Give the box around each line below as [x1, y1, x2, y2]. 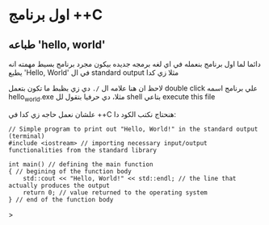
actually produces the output [8, 181, 111, 190]
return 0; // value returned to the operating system [23, 188, 208, 197]
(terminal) [8, 131, 45, 140]
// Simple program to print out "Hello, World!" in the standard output [8, 125, 258, 133]
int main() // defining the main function [8, 160, 153, 169]
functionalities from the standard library [8, 146, 158, 154]
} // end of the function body [8, 195, 114, 203]
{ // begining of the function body [8, 167, 132, 175]
